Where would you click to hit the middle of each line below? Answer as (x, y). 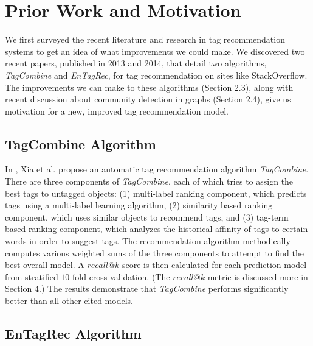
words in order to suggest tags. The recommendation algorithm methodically (148, 241)
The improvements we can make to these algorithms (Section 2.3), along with (149, 87)
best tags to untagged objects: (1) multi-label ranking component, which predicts (156, 193)
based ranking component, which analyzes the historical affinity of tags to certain (156, 229)
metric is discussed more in (258, 276)
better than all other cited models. (69, 301)
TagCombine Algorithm (81, 143)
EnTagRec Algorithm (73, 333)
